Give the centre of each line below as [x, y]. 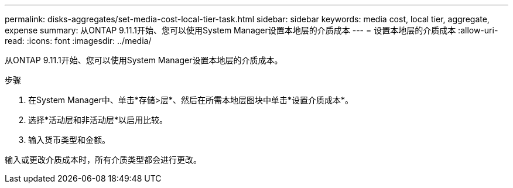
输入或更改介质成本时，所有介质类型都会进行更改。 [103, 160]
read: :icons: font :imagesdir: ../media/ [78, 41]
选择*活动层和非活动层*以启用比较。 [98, 120]
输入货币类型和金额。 [69, 140]
